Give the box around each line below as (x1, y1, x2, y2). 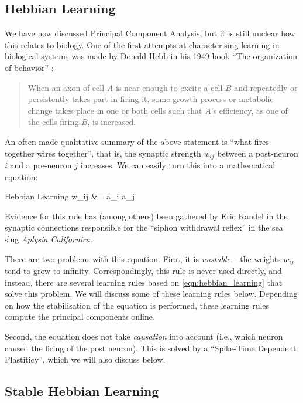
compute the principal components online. (5, 310, 155, 323)
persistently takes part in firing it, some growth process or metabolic (27, 93, 274, 105)
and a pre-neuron (10, 159, 72, 171)
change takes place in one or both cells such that (27, 104, 202, 116)
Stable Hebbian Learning (5, 382, 159, 400)
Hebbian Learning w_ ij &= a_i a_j (5, 190, 135, 202)
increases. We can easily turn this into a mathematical (80, 159, 276, 171)
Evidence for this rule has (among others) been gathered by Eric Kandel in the (5, 209, 288, 222)
